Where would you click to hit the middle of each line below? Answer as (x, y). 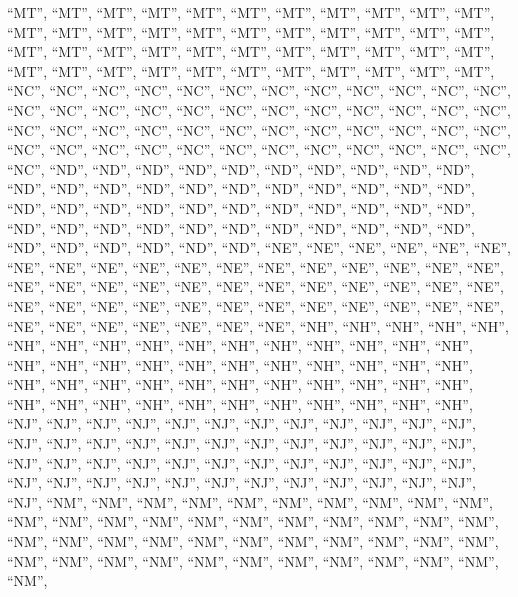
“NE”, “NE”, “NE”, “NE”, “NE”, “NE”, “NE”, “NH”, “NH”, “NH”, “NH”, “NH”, (258, 325)
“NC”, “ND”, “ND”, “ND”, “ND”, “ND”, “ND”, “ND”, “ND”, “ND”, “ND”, (241, 168)
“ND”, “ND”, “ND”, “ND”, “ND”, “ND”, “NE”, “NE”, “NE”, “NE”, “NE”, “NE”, (259, 247)
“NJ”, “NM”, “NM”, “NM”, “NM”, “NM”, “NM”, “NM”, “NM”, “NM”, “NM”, (250, 501)
